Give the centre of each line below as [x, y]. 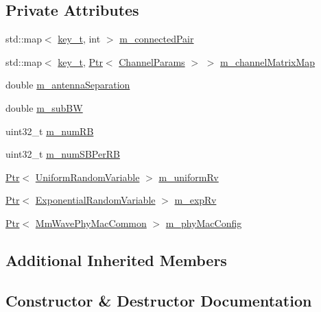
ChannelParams [152, 61]
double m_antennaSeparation [68, 85]
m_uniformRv [189, 177]
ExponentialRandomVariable [95, 200]
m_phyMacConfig [204, 223]
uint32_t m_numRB [50, 131]
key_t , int [79, 39]
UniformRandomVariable [87, 177]
